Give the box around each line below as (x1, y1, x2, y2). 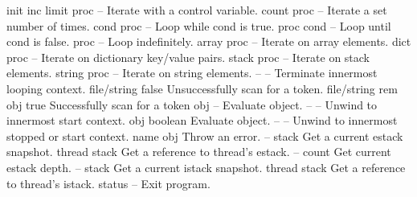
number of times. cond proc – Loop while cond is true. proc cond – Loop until (6, 17, 391, 34)
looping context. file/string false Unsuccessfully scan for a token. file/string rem (6, 80, 398, 96)
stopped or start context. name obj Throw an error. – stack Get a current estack (6, 127, 403, 144)
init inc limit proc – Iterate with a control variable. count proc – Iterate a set (6, 2, 387, 18)
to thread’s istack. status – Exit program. (6, 174, 211, 191)
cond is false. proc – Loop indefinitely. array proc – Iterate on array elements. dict (6, 33, 411, 50)
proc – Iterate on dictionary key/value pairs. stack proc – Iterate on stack (6, 48, 370, 65)
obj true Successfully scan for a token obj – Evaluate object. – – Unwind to (6, 96, 378, 113)
